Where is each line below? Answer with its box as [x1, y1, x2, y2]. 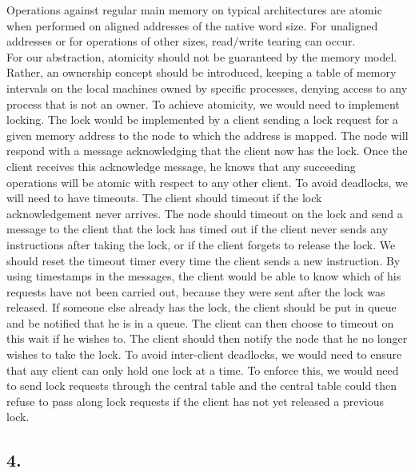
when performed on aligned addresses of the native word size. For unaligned [6, 17, 378, 34]
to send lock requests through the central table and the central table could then [6, 377, 397, 394]
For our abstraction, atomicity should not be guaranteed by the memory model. [6, 48, 397, 65]
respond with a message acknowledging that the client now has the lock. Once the [6, 142, 408, 159]
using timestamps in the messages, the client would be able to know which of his [6, 268, 401, 284]
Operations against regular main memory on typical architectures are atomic [6, 2, 382, 18]
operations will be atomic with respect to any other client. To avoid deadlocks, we [6, 173, 408, 190]
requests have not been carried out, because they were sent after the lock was [6, 283, 385, 300]
